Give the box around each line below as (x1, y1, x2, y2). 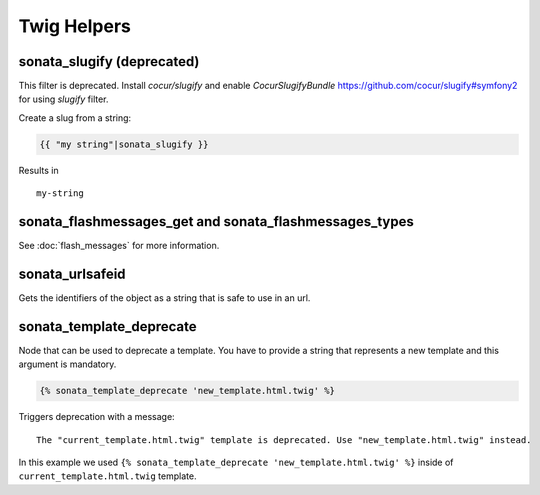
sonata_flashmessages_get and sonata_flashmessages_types (18, 213, 414, 230)
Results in (18, 164, 59, 176)
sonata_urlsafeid (18, 265, 126, 282)
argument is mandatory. (18, 358, 117, 370)
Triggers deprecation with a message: (18, 411, 175, 423)
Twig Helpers (18, 15, 132, 37)
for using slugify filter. (18, 93, 109, 105)
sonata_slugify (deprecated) (18, 53, 200, 70)
